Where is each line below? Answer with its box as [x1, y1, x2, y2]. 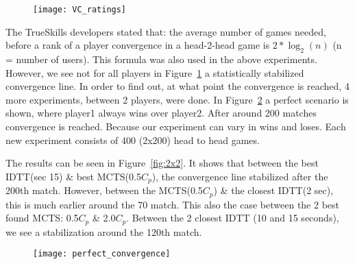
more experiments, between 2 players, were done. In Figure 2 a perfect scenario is [5, 92, 349, 106]
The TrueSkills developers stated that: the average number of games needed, [5, 24, 326, 38]
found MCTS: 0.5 [5, 211, 79, 225]
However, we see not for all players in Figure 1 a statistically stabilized [5, 65, 304, 80]
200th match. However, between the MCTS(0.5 [5, 183, 203, 197]
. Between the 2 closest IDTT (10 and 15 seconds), [126, 211, 339, 225]
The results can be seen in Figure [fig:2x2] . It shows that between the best [5, 156, 319, 170]
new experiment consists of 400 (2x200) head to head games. [5, 132, 260, 147]
